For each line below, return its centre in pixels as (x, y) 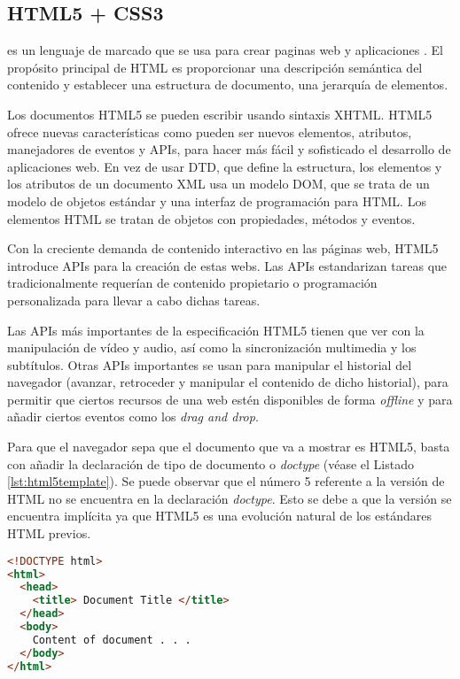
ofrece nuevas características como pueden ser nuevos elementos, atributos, (210, 131)
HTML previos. (49, 533)
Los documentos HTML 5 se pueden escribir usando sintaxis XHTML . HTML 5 (220, 114)
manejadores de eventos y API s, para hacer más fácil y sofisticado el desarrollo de (229, 149)
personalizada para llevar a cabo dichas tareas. (134, 300)
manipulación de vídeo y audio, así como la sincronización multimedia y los (212, 347)
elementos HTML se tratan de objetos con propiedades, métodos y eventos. (211, 218)
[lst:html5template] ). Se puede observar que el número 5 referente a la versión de (226, 481)
